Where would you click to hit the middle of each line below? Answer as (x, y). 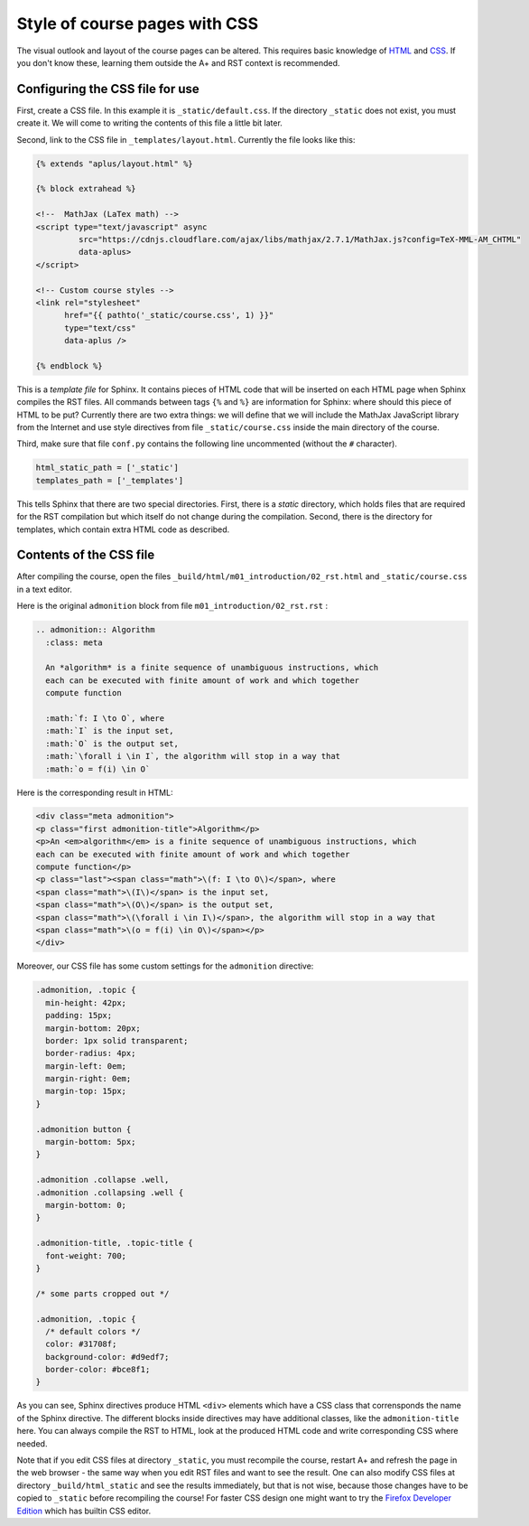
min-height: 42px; (86, 1002)
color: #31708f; (81, 1344)
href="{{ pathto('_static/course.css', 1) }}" (169, 315)
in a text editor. (44, 589)
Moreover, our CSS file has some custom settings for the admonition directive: (165, 966)
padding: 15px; (79, 1016)
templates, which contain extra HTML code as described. (123, 529)
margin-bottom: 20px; (93, 1028)
